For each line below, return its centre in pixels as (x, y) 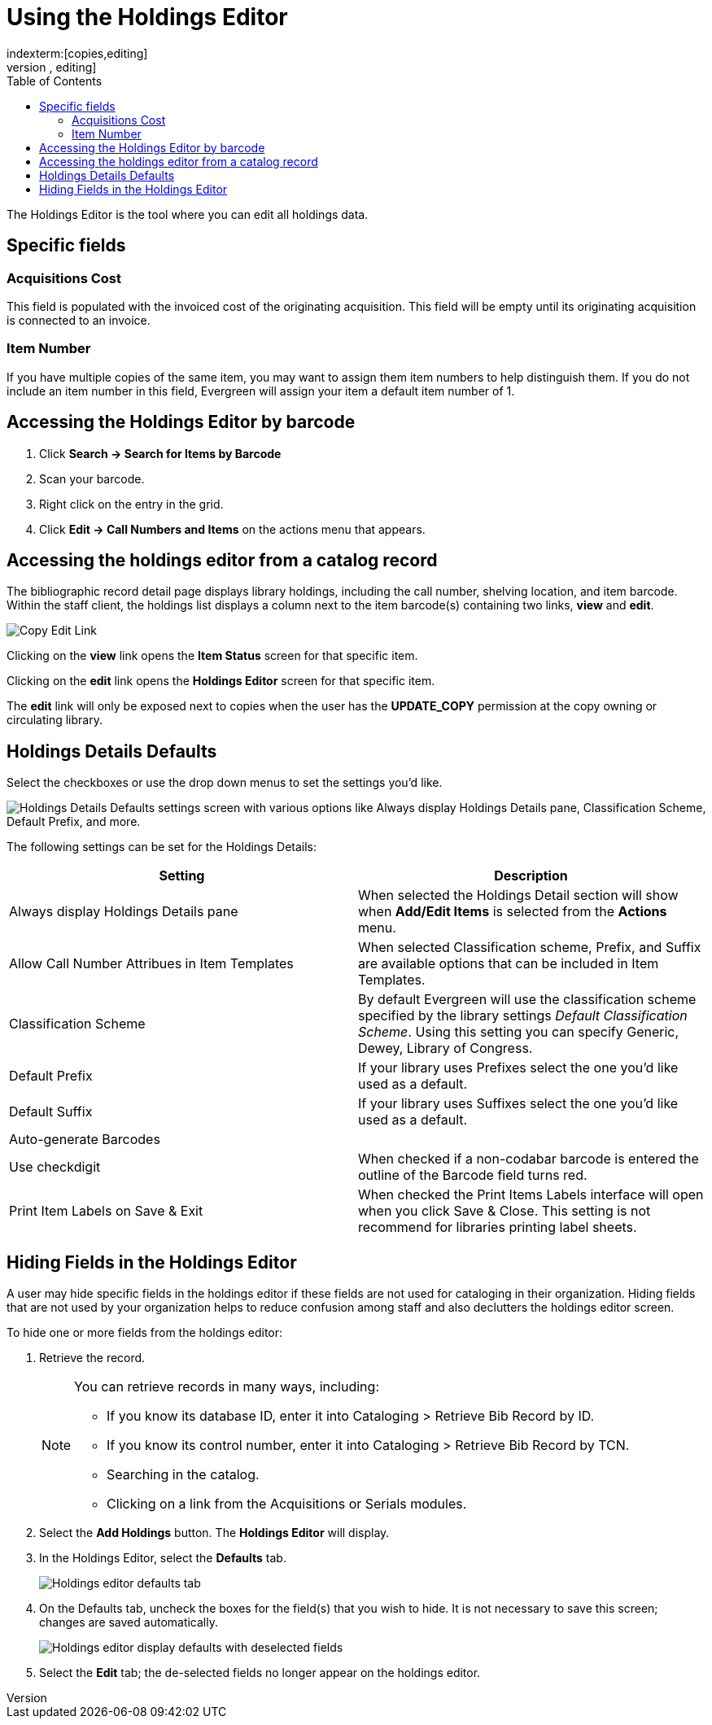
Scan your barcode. (92, 478)
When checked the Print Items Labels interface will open (531, 1195)
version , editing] (52, 67)
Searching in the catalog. (183, 1475)
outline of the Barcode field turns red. (473, 1175)
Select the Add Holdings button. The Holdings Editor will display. (214, 1533)
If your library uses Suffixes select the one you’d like (518, 1104)
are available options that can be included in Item (509, 964)
